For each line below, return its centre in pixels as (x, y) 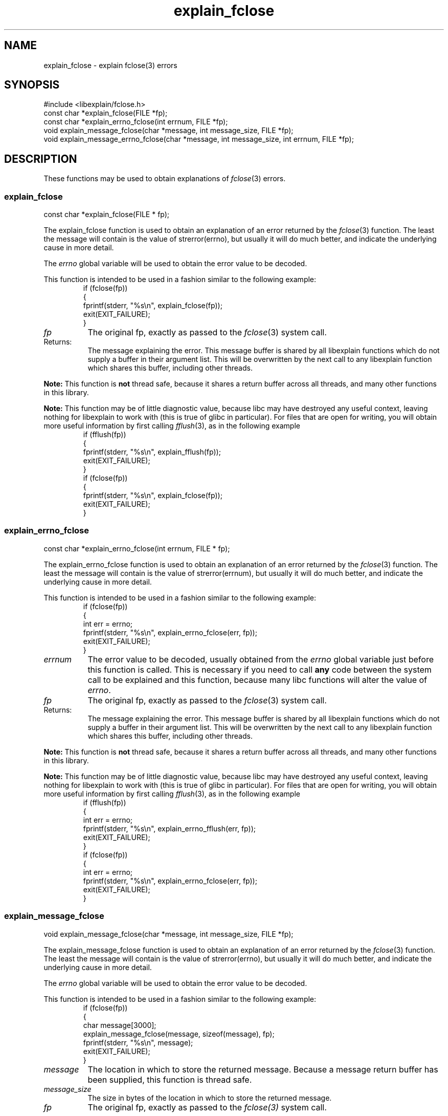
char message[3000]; (120, 1025)
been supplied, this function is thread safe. (170, 1079)
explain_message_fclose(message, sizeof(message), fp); (179, 1034)
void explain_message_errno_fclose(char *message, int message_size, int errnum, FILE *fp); (199, 139)
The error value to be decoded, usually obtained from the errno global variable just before (261, 659)
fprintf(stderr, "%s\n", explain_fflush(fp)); (152, 452)
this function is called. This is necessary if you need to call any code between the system (260, 669)
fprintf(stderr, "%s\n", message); (138, 1042)
